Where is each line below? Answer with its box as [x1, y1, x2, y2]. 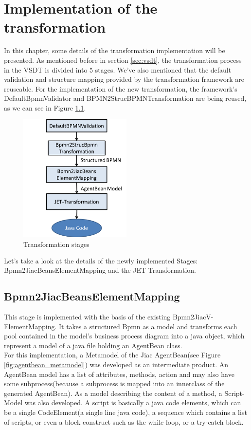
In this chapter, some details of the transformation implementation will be [4, 45, 225, 56]
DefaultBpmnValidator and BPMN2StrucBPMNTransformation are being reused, [4, 93, 247, 103]
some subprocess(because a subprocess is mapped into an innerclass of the [4, 378, 225, 389]
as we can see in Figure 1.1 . [4, 102, 86, 112]
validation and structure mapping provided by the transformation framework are [4, 74, 245, 84]
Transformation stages [23, 239, 90, 249]
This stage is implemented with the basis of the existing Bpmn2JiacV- [4, 312, 214, 322]
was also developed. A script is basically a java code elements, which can [24, 397, 241, 408]
